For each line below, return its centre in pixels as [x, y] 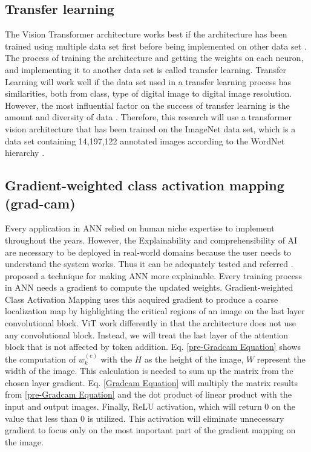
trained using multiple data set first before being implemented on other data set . [156, 46]
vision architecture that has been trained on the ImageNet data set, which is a [150, 128]
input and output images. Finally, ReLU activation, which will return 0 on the [150, 406]
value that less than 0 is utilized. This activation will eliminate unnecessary [145, 418]
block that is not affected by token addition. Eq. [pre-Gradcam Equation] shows [153, 347]
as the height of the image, [194, 359]
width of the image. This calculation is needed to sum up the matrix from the [149, 371]
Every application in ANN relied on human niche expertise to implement [140, 228]
